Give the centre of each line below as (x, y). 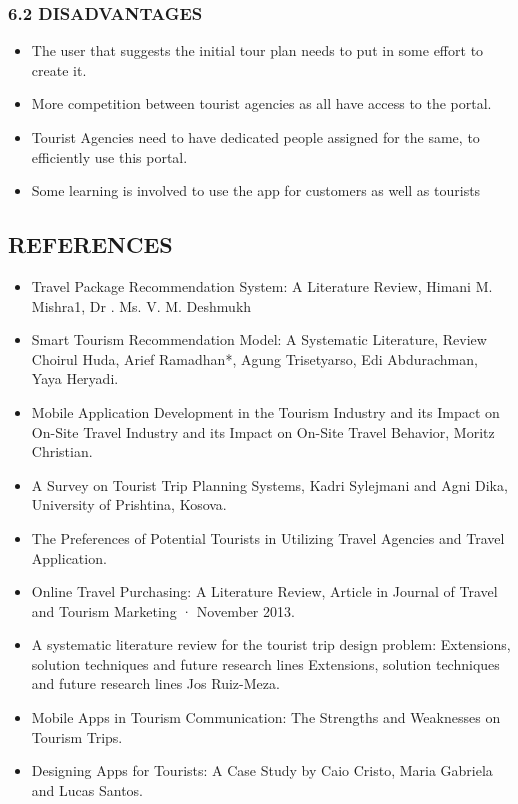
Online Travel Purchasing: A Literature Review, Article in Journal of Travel (264, 591)
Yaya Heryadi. (75, 378)
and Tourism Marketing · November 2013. (163, 610)
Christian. (62, 451)
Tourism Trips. (77, 736)
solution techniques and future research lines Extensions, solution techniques (265, 663)
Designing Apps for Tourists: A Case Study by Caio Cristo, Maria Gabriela (262, 770)
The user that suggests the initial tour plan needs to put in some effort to (257, 50)
